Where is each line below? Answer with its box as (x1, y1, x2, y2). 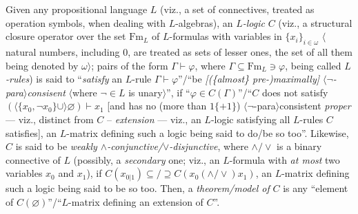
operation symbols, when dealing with (6, 15, 166, 30)
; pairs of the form (91, 58, 168, 72)
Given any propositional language (6, 2, 148, 16)
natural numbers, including (6, 44, 120, 58)
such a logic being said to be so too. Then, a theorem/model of (6, 181, 270, 195)
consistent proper (279, 98, 351, 113)
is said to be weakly (15, 139, 97, 153)
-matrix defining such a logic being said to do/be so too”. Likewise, (66, 125, 349, 140)
